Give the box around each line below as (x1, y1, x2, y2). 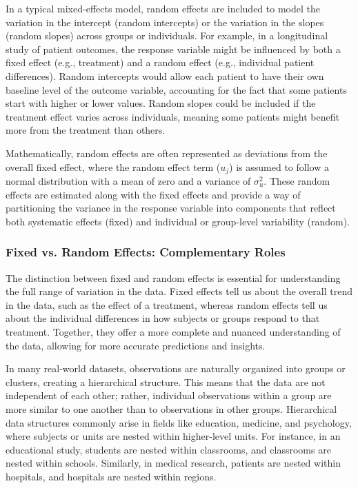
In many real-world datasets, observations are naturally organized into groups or (6, 361, 346, 376)
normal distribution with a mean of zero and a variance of (6, 173, 251, 187)
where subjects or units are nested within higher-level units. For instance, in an (6, 429, 341, 443)
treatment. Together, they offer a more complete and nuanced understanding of (6, 324, 341, 338)
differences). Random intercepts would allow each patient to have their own (6, 68, 324, 83)
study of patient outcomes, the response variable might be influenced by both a (6, 41, 341, 56)
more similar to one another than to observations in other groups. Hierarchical (6, 401, 337, 416)
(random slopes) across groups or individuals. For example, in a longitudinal (6, 28, 328, 43)
